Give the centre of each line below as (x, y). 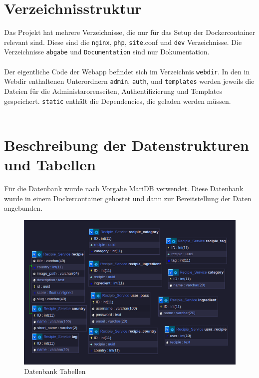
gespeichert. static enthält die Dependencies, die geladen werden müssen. (118, 101)
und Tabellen (50, 165)
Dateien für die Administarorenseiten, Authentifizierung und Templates (113, 91)
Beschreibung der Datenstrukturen (127, 145)
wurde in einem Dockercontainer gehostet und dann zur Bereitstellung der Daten (128, 198)
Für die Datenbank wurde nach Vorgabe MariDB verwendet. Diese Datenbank (124, 189)
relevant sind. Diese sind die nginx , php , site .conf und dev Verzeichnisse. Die (123, 42)
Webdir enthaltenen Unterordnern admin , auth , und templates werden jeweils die (129, 81)
